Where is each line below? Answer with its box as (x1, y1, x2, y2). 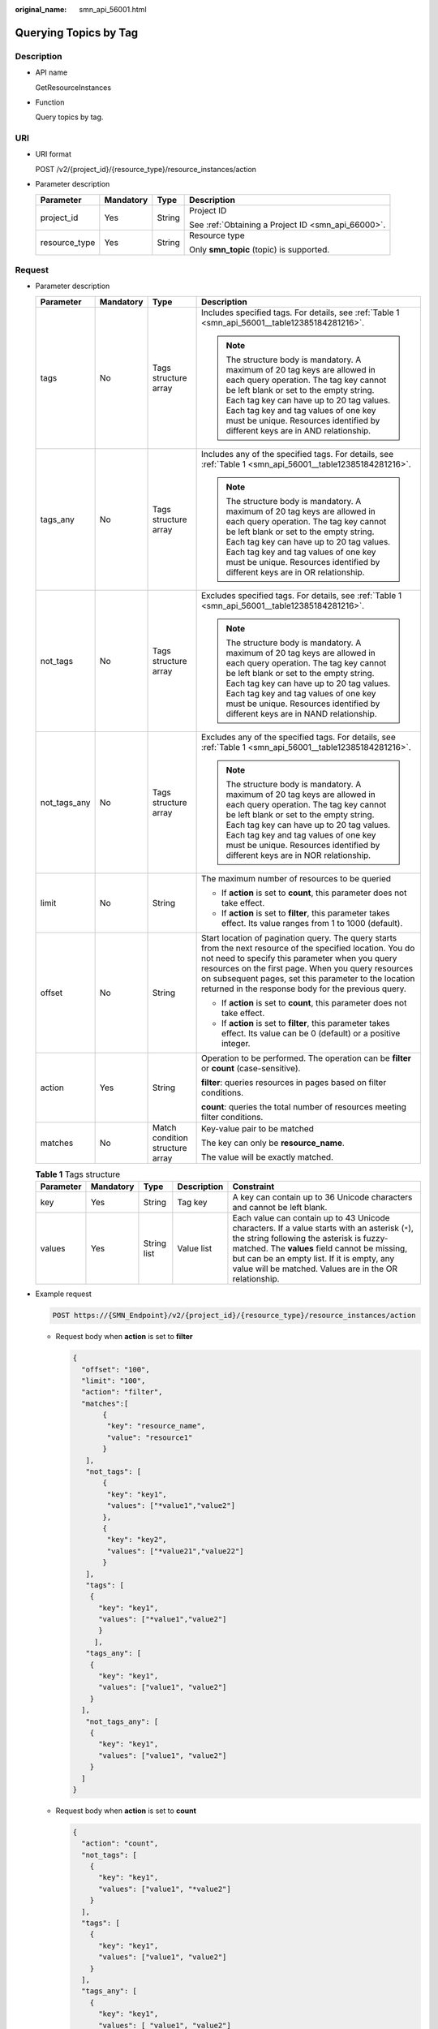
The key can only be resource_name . (201, 1137, 345, 1148)
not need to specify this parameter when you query (201, 952, 397, 963)
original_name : (15, 5, 67, 14)
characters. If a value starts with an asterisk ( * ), (232, 1222, 414, 1234)
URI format (35, 149, 72, 159)
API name (35, 67, 68, 77)
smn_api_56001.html (79, 5, 147, 14)
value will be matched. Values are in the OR (232, 1263, 397, 1274)
